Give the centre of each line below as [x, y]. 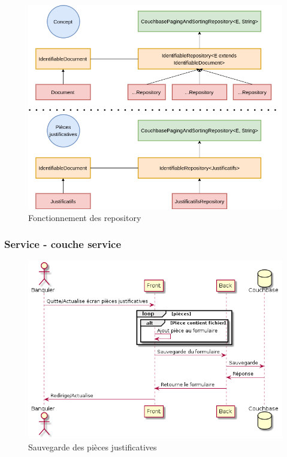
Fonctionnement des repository [85, 217]
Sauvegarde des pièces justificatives [93, 447]
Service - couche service [63, 244]
